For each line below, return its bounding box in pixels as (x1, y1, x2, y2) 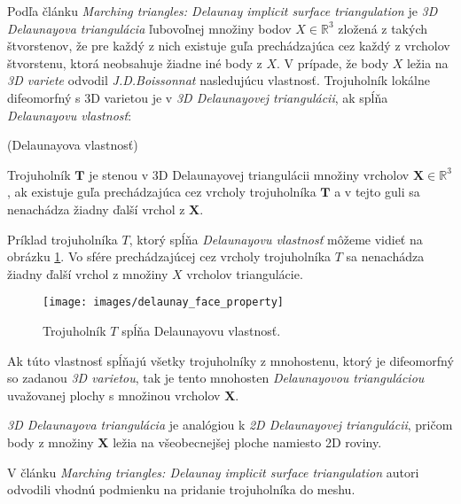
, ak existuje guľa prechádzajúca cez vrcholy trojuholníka (7, 182, 316, 201)
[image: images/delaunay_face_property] (43, 296, 285, 309)
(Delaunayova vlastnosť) (7, 136, 138, 154)
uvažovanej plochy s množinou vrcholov (7, 385, 221, 404)
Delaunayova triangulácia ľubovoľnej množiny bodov (7, 19, 292, 37)
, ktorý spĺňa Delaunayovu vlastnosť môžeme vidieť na (129, 229, 423, 248)
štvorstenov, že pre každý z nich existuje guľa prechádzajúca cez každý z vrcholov (7, 36, 450, 55)
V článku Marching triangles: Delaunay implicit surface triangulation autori (7, 462, 419, 481)
